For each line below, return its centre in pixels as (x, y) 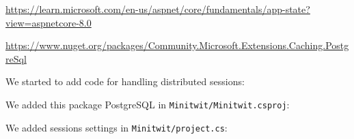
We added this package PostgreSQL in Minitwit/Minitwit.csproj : (148, 104)
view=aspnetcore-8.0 (49, 22)
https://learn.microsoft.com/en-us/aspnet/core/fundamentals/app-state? (158, 9)
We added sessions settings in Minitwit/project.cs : (117, 127)
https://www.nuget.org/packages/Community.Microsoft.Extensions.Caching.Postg (177, 45)
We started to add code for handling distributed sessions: (125, 81)
